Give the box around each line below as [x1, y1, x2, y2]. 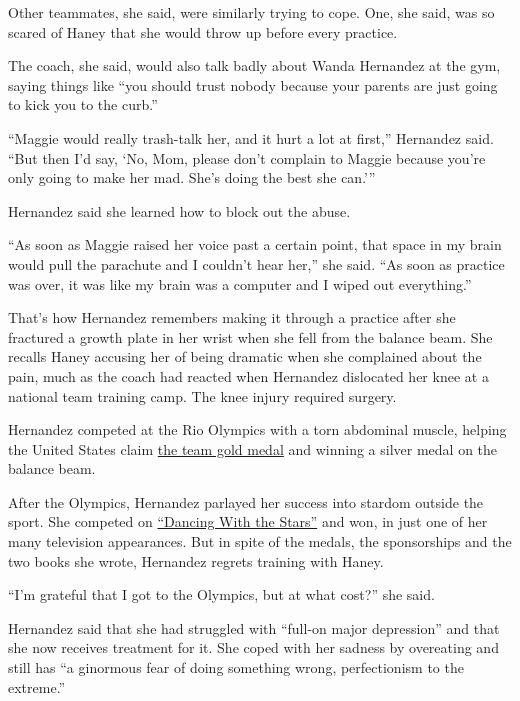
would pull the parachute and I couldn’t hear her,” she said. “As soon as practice [8, 253, 505, 274]
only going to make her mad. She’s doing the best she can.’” [8, 167, 376, 188]
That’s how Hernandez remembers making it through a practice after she [8, 307, 456, 328]
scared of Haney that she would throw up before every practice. [8, 21, 398, 42]
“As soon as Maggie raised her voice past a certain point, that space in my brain [8, 234, 502, 255]
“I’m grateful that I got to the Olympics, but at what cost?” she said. [8, 584, 435, 605]
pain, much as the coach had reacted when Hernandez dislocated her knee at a [8, 365, 489, 386]
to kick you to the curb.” [8, 94, 158, 115]
